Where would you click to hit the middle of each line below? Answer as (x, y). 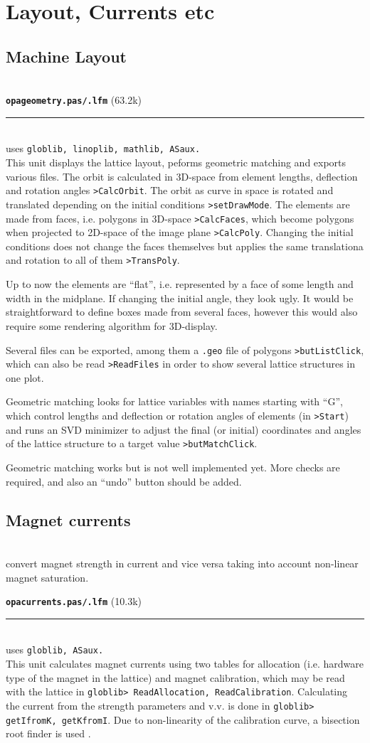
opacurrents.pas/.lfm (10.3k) (74, 601)
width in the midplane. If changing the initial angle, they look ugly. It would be (180, 298)
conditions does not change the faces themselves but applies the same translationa (185, 246)
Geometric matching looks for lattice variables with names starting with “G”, (174, 401)
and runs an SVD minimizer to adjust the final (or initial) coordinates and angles (184, 429)
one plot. (25, 377)
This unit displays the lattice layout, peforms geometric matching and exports (176, 162)
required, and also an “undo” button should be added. (124, 481)
